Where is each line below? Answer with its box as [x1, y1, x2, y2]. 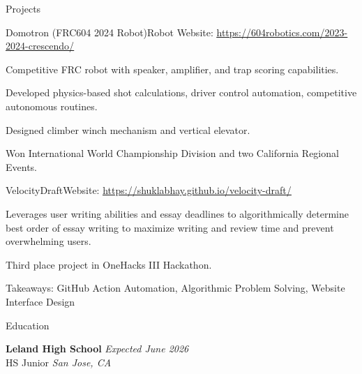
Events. [6, 159, 37, 174]
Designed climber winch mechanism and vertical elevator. [6, 122, 250, 137]
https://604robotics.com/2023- [216, 24, 348, 39]
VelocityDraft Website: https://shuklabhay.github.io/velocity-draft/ [6, 183, 292, 197]
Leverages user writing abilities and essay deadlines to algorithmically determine [6, 206, 349, 220]
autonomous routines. [6, 98, 98, 113]
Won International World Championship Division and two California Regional [6, 146, 339, 160]
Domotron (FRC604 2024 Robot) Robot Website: [6, 24, 213, 39]
